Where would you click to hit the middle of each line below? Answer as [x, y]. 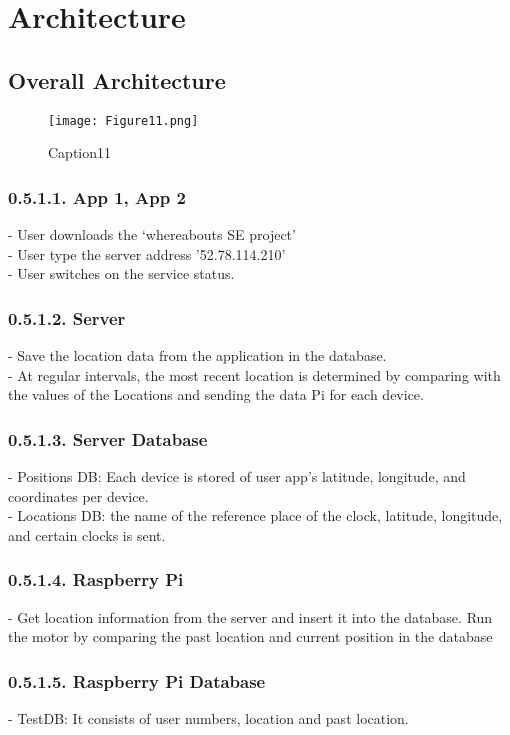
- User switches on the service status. [121, 273]
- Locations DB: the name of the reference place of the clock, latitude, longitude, [255, 515]
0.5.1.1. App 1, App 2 [97, 196]
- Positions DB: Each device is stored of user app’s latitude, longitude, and [237, 476]
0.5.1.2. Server [67, 317]
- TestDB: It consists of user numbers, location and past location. [208, 718]
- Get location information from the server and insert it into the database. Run [250, 616]
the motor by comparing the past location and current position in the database [250, 636]
